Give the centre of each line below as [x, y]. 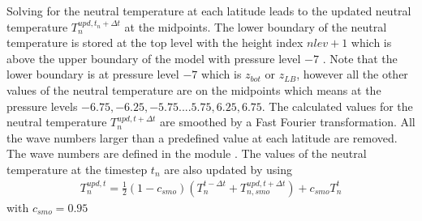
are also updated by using [228, 169]
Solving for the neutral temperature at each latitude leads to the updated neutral [209, 11]
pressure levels [42, 106]
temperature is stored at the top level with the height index [155, 42]
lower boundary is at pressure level [93, 74]
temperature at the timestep [77, 169]
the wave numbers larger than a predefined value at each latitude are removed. [202, 137]
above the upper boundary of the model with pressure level [154, 58]
